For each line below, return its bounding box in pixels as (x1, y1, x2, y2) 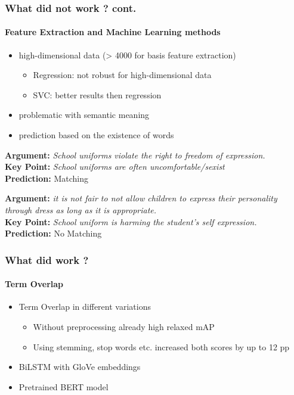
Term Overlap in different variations (18, 300, 151, 313)
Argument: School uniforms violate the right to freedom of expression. (5, 148, 265, 161)
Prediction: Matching (5, 172, 89, 184)
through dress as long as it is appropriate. (5, 203, 157, 216)
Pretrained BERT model (18, 380, 109, 393)
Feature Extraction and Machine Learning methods (5, 26, 221, 38)
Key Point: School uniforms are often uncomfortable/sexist (5, 160, 225, 173)
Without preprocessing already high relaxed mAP (33, 321, 215, 332)
